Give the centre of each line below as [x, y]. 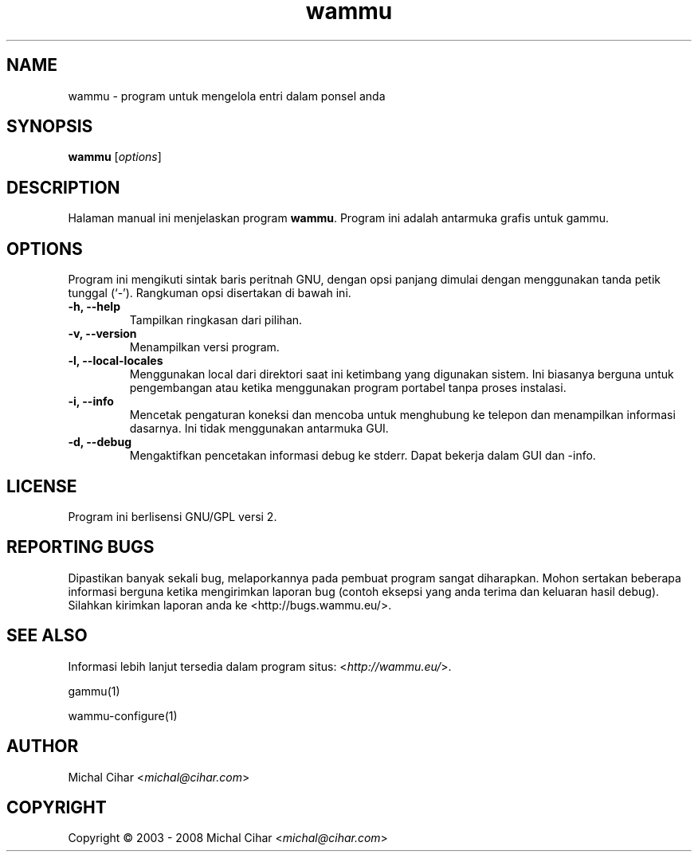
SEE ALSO [47, 636]
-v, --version [102, 334]
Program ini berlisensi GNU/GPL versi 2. [173, 516]
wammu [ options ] [115, 157]
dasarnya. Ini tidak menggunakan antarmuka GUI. [259, 429]
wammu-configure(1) [123, 715]
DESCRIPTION [63, 187]
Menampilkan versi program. [204, 347]
